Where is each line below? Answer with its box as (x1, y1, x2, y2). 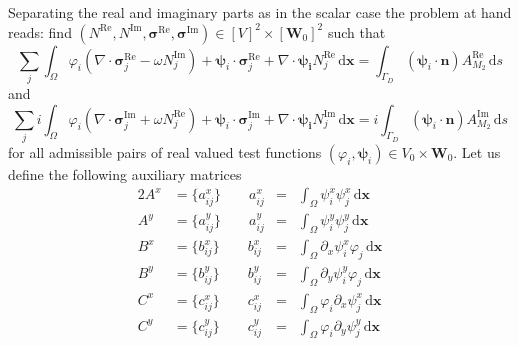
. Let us (453, 141, 501, 162)
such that (327, 21, 386, 42)
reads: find (8, 21, 72, 42)
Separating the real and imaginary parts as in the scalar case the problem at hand (8, 2, 512, 22)
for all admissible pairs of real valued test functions (8, 141, 322, 162)
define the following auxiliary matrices (8, 163, 242, 184)
